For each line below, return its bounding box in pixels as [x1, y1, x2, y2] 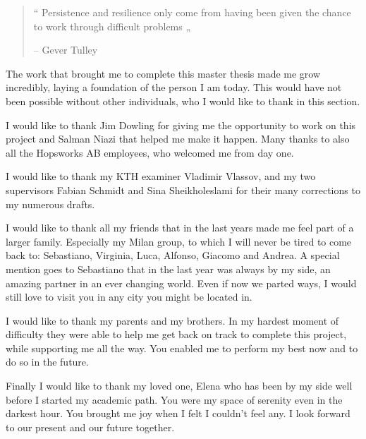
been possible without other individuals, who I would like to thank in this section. [6, 93, 360, 108]
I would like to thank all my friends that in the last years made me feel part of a [6, 220, 354, 235]
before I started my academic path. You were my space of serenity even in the [6, 392, 343, 407]
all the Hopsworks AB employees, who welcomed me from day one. [6, 145, 294, 160]
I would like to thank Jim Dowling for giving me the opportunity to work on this [6, 117, 356, 132]
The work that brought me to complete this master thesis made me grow [6, 66, 321, 80]
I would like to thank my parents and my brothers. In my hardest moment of [6, 313, 339, 327]
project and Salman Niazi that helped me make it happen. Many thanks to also [6, 131, 350, 146]
